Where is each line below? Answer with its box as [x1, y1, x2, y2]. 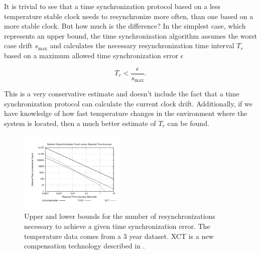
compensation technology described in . [24, 240, 145, 251]
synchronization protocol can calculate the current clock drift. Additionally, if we [4, 98, 252, 108]
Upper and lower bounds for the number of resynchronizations [24, 211, 215, 221]
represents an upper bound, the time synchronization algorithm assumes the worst [4, 30, 257, 41]
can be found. [167, 117, 209, 128]
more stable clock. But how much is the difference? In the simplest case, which [4, 21, 246, 31]
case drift [4, 40, 33, 51]
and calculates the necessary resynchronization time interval [50, 40, 234, 51]
